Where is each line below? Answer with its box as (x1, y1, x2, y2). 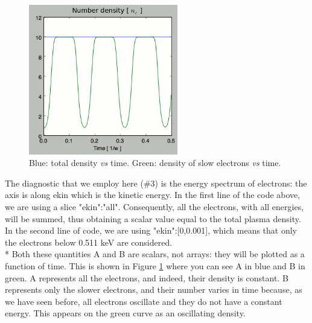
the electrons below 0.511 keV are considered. (5, 235, 173, 248)
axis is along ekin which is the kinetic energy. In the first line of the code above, (5, 188, 301, 201)
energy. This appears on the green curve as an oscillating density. (5, 307, 246, 319)
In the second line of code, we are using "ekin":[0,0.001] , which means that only (5, 224, 298, 237)
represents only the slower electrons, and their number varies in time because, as (5, 283, 302, 296)
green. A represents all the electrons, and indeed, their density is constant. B (5, 271, 288, 284)
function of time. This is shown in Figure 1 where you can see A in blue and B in (5, 260, 305, 272)
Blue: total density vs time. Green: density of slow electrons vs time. (29, 156, 281, 169)
